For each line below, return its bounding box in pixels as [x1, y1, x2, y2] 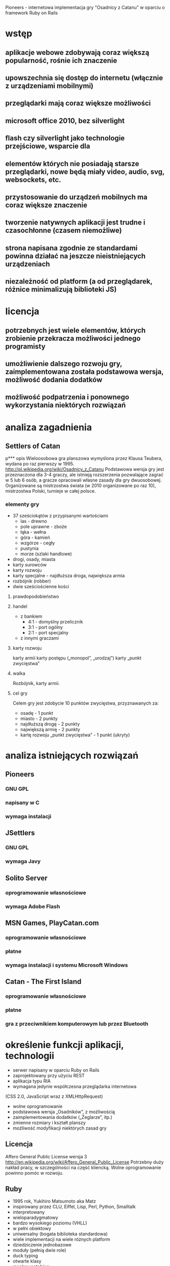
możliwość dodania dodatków [5, 375, 103, 384]
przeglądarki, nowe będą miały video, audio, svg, [5, 167, 165, 176]
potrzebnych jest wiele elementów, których [5, 326, 146, 335]
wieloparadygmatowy [12, 1215, 59, 1221]
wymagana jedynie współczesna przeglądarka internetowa [12, 1083, 137, 1089]
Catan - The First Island [5, 977, 82, 986]
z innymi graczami [20, 635, 59, 641]
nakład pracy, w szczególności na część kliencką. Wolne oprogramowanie [5, 1164, 161, 1171]
